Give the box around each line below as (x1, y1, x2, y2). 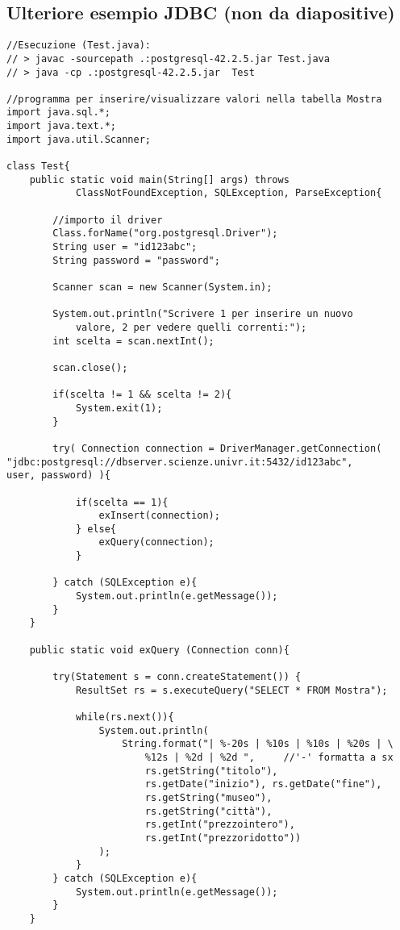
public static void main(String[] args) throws (29, 173, 290, 186)
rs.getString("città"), (144, 805, 273, 817)
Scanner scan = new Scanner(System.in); (52, 282, 273, 294)
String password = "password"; (52, 254, 220, 266)
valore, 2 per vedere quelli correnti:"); (75, 321, 307, 333)
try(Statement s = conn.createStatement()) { (52, 671, 302, 683)
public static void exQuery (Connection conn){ (29, 644, 290, 656)
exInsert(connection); (98, 510, 220, 522)
